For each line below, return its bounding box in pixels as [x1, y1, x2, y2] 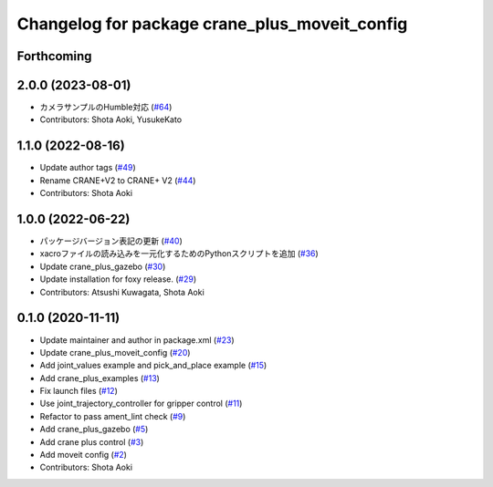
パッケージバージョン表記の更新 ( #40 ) [39, 235, 183, 246]
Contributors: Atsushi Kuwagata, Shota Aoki [39, 286, 205, 297]
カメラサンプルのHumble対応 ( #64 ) [39, 101, 173, 113]
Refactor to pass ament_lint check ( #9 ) [39, 410, 186, 421]
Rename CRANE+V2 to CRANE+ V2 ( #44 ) [39, 174, 196, 186]
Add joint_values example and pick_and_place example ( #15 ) [39, 360, 267, 371]
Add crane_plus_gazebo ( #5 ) [39, 424, 149, 435]
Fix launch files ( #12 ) [39, 386, 119, 397]
